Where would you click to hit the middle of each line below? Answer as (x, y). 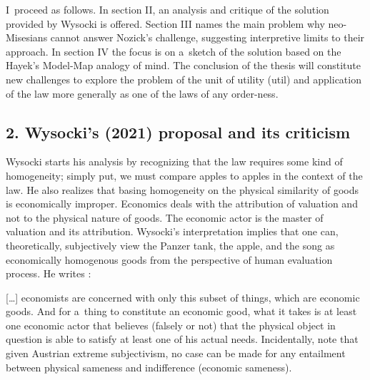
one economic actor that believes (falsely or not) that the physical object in (171, 325)
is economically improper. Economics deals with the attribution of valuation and (182, 204)
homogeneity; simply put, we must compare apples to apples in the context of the (184, 175)
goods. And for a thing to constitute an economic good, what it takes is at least (181, 311)
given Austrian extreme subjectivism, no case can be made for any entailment (176, 353)
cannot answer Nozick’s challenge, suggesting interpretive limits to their (207, 37)
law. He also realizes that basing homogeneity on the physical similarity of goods (182, 189)
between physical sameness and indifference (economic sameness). (149, 367)
